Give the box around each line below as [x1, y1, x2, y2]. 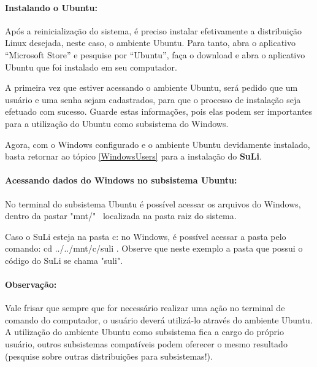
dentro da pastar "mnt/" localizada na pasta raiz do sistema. [5, 209, 237, 222]
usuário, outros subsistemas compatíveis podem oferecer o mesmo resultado [5, 338, 288, 350]
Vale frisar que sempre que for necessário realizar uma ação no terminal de [5, 301, 285, 314]
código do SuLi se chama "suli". [5, 253, 123, 266]
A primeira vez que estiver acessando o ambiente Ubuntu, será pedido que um [5, 81, 298, 94]
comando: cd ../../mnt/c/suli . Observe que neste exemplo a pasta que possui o [5, 242, 303, 255]
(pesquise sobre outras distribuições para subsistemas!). [5, 349, 213, 362]
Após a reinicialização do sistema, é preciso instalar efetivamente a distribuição [5, 24, 302, 37]
